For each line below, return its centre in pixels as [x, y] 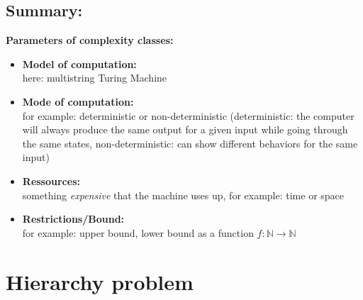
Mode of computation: [78, 101]
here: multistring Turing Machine [95, 78]
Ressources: [51, 180]
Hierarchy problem [100, 281]
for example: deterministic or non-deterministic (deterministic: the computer [188, 115]
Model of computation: [79, 63]
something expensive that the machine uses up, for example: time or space [183, 195]
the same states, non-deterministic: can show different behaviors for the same [190, 143]
